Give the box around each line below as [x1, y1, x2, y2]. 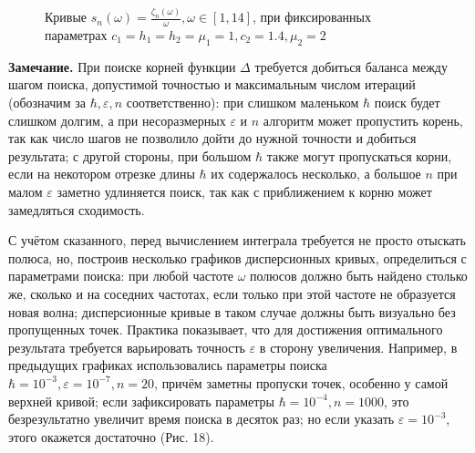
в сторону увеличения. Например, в [259, 337, 458, 356]
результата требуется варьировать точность [8, 337, 246, 356]
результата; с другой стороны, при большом [8, 146, 252, 165]
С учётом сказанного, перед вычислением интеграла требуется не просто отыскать [8, 231, 466, 250]
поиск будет [374, 93, 440, 112]
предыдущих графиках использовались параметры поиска [8, 355, 327, 375]
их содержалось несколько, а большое [211, 164, 421, 183]
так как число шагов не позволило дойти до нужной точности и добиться [8, 129, 417, 148]
